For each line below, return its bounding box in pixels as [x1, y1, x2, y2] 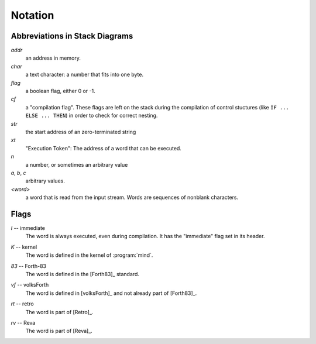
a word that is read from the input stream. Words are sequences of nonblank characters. [25, 194, 239, 201]
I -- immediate [11, 225, 46, 231]
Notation [11, 9, 54, 22]
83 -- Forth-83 [11, 262, 47, 269]
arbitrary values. [25, 177, 66, 184]
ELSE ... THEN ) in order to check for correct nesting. [25, 112, 158, 119]
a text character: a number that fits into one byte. [25, 71, 143, 78]
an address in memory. [25, 54, 81, 61]
